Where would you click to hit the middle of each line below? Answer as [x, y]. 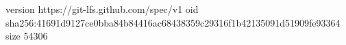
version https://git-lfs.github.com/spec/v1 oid [102, 9]
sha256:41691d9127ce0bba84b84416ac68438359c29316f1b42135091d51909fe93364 [173, 22]
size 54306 [27, 36]
